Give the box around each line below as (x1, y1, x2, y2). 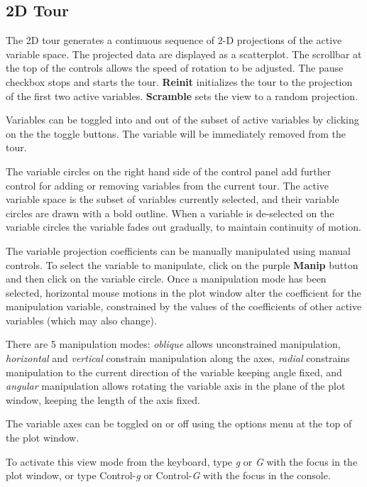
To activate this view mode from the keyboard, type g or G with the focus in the (6, 454, 358, 469)
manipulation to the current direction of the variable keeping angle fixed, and (6, 364, 342, 379)
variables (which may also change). (6, 312, 157, 327)
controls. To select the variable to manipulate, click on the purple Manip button (6, 257, 358, 272)
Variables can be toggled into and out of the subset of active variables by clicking (6, 112, 359, 127)
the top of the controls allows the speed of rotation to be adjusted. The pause (6, 60, 344, 75)
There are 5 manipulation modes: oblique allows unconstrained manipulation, (6, 336, 341, 351)
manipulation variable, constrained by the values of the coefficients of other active (6, 299, 362, 314)
